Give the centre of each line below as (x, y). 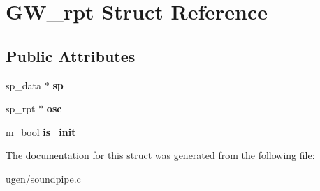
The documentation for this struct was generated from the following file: (160, 155)
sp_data (24, 85)
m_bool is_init (41, 131)
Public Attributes (71, 55)
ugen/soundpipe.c (43, 178)
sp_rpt (21, 108)
